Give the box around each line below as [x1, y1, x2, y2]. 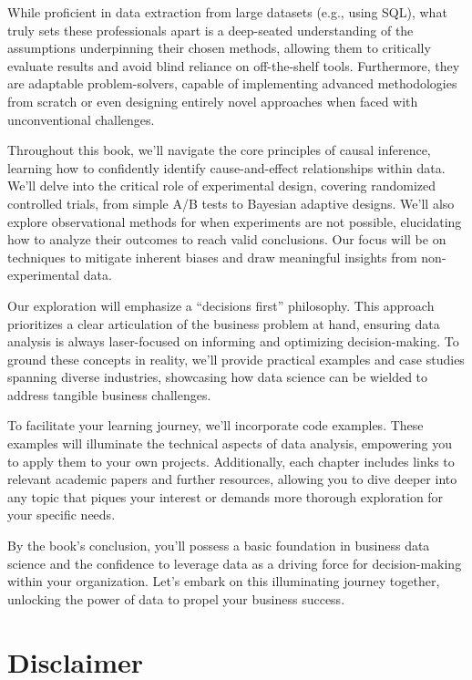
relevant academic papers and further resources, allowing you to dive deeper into [7, 469, 457, 489]
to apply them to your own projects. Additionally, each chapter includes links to [7, 451, 455, 470]
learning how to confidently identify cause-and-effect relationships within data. [7, 158, 446, 177]
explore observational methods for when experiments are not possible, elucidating [7, 211, 462, 231]
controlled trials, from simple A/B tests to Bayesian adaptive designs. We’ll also [7, 193, 455, 212]
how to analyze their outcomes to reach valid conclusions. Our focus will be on [7, 230, 446, 249]
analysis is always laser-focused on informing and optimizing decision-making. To [7, 332, 459, 351]
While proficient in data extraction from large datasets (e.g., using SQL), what [7, 3, 447, 21]
